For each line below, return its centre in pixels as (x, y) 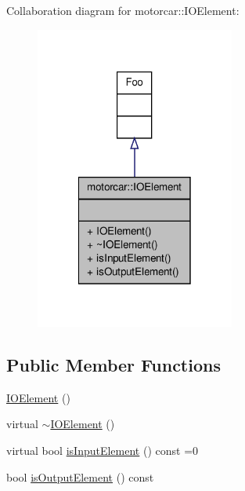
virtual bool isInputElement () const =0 (103, 450)
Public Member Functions (113, 364)
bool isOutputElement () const (80, 476)
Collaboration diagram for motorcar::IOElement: (123, 10)
